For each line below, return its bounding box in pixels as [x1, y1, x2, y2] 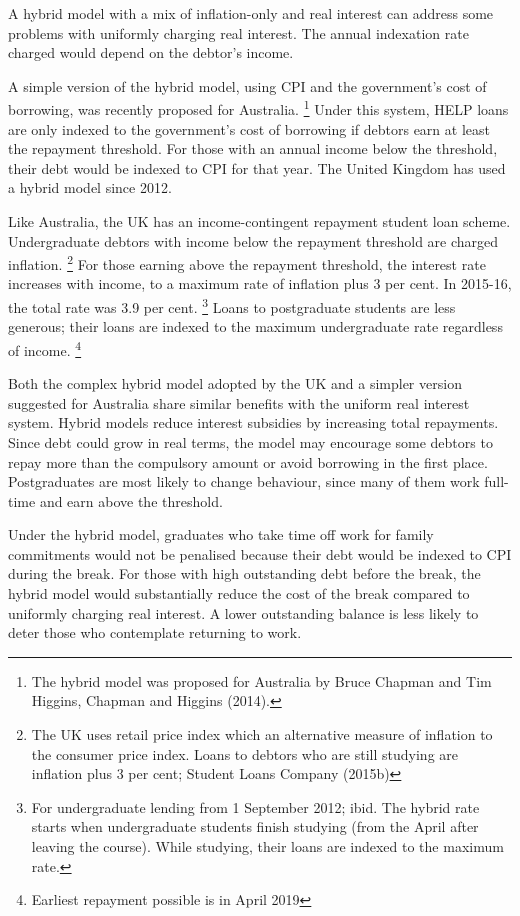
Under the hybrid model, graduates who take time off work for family [8, 524, 434, 545]
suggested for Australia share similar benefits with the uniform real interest [8, 392, 470, 413]
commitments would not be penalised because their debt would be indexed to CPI [8, 543, 512, 564]
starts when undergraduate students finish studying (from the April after [31, 816, 479, 837]
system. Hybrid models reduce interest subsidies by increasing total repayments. [8, 412, 499, 433]
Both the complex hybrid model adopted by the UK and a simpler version [8, 373, 462, 394]
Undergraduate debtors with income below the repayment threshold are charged [8, 230, 499, 251]
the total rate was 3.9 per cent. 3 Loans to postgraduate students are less [8, 294, 456, 317]
